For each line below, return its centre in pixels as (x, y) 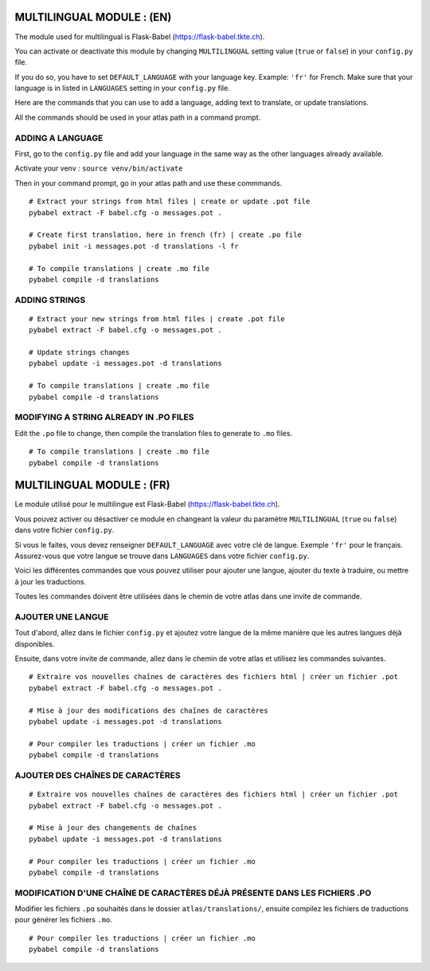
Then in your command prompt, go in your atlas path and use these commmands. (149, 183)
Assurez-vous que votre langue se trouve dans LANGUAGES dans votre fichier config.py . (162, 556)
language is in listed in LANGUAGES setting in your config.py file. (122, 88)
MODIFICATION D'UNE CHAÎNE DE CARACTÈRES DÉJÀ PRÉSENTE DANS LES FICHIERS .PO (193, 893)
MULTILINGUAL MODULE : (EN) (93, 17)
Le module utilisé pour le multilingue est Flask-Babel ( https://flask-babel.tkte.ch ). (147, 504)
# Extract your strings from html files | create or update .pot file (170, 202)
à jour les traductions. (51, 581)
